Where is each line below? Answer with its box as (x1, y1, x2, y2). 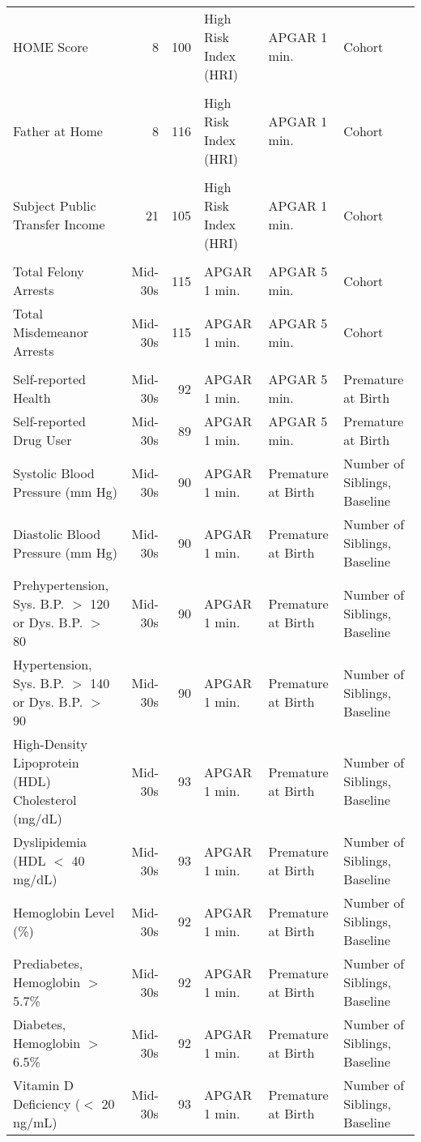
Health (13, 388, 51, 407)
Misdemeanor (13, 323, 89, 341)
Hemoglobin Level (13, 902, 115, 922)
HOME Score (13, 36, 88, 56)
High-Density (13, 734, 87, 753)
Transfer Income (13, 215, 105, 233)
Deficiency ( (13, 1094, 80, 1113)
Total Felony (13, 262, 84, 280)
